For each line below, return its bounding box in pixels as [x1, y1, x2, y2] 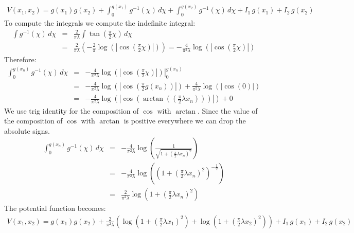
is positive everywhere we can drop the [123, 115, 246, 126]
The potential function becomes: [4, 203, 106, 213]
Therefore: [4, 54, 37, 65]
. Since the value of [197, 105, 258, 116]
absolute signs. [4, 125, 50, 136]
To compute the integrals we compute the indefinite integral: [4, 17, 196, 28]
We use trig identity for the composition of [4, 105, 139, 116]
